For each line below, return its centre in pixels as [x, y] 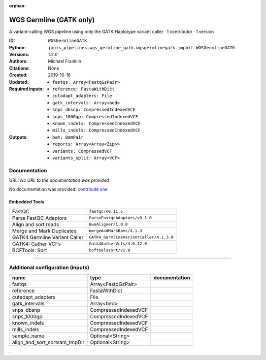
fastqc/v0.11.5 [106, 212]
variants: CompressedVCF [82, 151]
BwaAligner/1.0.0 [108, 224]
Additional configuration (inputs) [49, 267]
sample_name [28, 336]
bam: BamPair [68, 137]
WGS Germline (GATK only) [52, 20]
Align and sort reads [35, 224]
